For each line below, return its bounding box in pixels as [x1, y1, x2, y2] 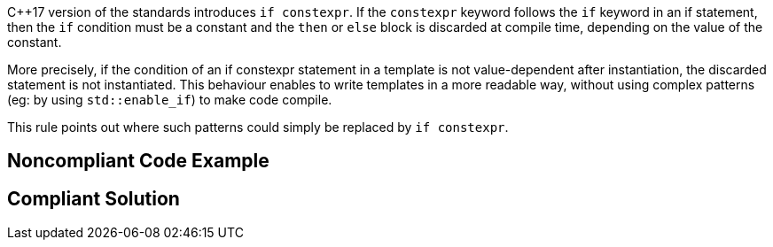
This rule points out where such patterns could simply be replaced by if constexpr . [7, 120, 509, 135]
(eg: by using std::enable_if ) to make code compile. [7, 92, 332, 107]
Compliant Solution [7, 187, 180, 210]
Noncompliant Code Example [7, 150, 269, 173]
